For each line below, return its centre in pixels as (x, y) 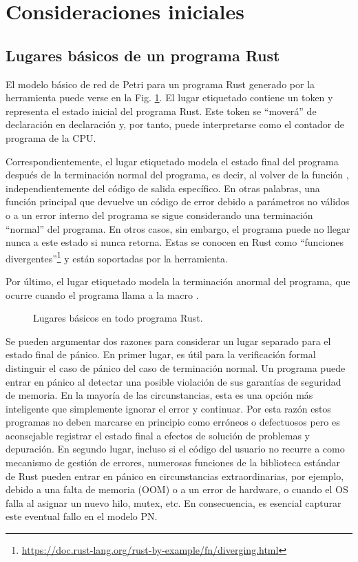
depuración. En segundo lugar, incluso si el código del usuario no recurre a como (175, 449)
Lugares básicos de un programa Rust (143, 55)
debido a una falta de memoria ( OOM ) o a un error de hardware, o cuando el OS (177, 489)
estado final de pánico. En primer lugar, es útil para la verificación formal (161, 354)
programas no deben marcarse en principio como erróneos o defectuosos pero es (173, 422)
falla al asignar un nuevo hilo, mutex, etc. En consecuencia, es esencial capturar (173, 502)
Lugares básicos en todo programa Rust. (118, 318)
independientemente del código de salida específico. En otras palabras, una (163, 188)
